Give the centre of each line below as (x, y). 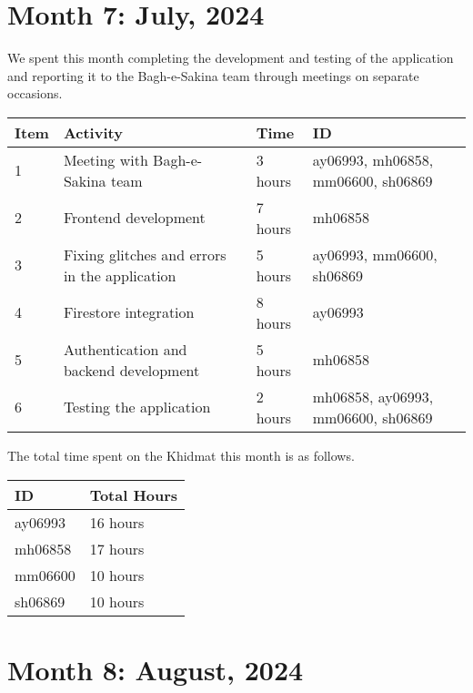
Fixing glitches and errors (145, 254)
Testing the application (137, 407)
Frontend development (134, 218)
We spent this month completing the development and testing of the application (231, 58)
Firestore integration (129, 312)
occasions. (35, 93)
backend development (131, 370)
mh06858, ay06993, (373, 396)
